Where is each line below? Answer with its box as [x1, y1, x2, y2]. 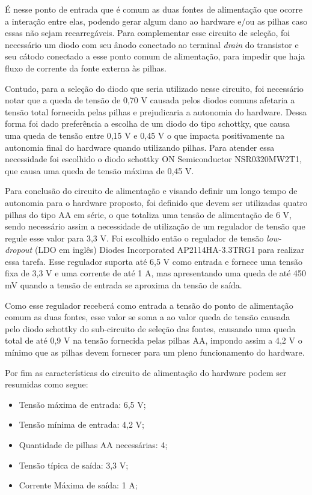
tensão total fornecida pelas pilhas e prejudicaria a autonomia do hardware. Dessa [5, 105, 307, 118]
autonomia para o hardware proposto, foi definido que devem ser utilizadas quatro [5, 196, 308, 208]
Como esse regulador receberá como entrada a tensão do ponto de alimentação [5, 299, 293, 311]
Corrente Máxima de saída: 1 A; [19, 479, 138, 491]
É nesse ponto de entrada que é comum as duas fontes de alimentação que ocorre [5, 3, 303, 15]
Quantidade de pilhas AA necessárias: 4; [19, 439, 168, 451]
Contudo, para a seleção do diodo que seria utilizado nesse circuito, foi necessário [5, 82, 304, 94]
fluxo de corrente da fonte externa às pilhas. [5, 61, 167, 74]
